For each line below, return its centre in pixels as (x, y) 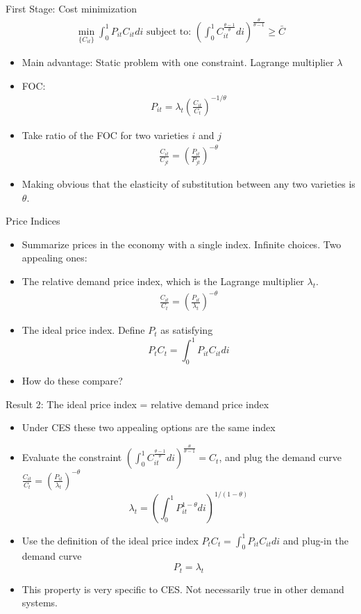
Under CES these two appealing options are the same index (149, 427)
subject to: (169, 32)
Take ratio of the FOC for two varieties (105, 135)
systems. (40, 603)
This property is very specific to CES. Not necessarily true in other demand (183, 589)
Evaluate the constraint (72, 457)
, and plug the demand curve (280, 457)
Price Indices (33, 221)
